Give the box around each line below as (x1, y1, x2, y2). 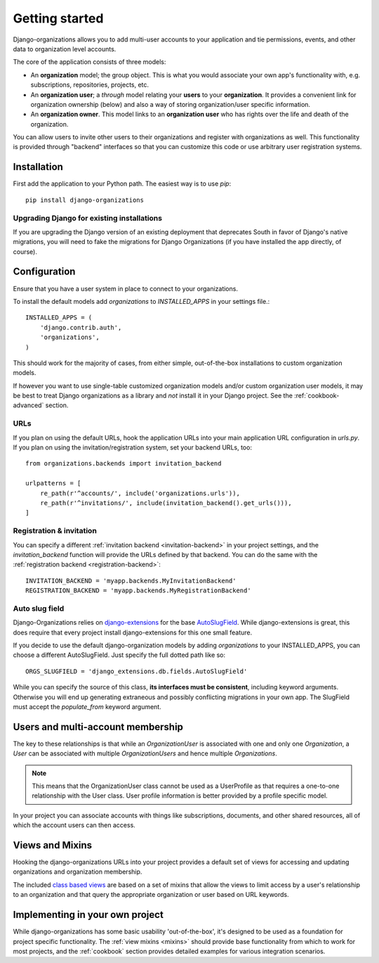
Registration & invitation (13, 526, 98, 536)
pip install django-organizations (25, 196, 144, 204)
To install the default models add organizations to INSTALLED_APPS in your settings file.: (13, 297, 270, 305)
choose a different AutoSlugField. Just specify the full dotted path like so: (13, 651, 226, 659)
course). (13, 247, 38, 256)
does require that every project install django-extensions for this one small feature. (13, 628, 253, 637)
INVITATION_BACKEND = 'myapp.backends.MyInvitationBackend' (25, 577, 237, 585)
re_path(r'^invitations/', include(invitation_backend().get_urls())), (39, 499, 292, 506)
